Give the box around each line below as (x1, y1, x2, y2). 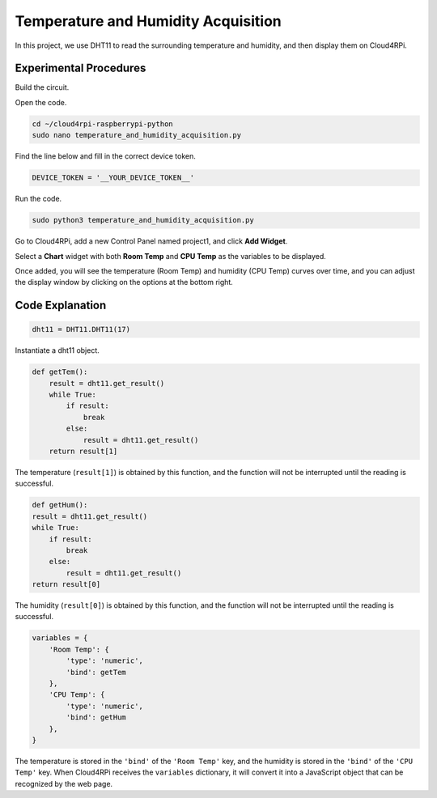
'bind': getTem (66, 668, 127, 677)
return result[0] (32, 579, 101, 589)
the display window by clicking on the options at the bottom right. (15, 278, 234, 287)
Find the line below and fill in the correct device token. (15, 151, 196, 161)
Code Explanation (15, 299, 107, 312)
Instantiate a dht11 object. (15, 346, 100, 355)
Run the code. (15, 194, 62, 204)
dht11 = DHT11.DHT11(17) (32, 325, 131, 334)
